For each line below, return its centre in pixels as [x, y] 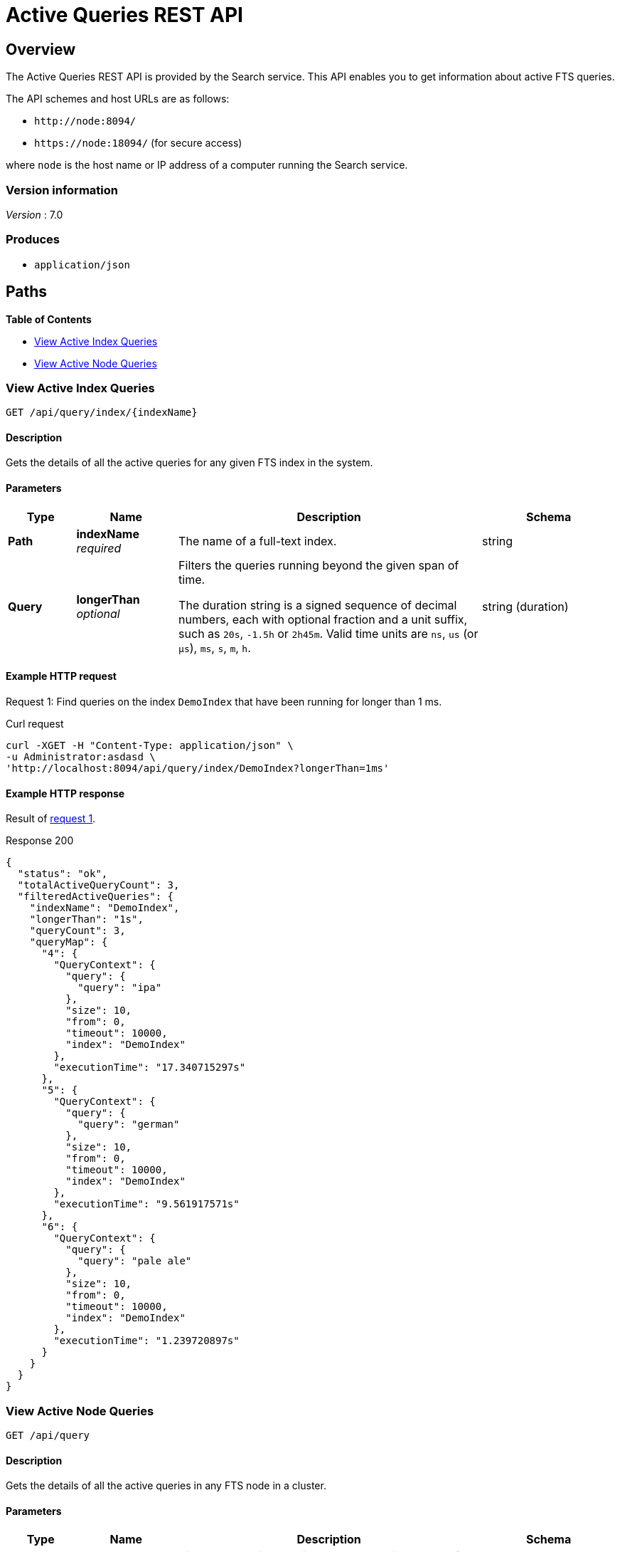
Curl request [35, 723]
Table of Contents [49, 319]
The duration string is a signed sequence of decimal [318, 605]
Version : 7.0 [34, 214]
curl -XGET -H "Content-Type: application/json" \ [150, 745]
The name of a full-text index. [258, 541]
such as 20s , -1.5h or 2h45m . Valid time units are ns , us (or [328, 633]
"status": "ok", [63, 874]
